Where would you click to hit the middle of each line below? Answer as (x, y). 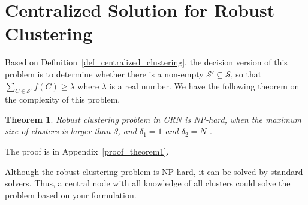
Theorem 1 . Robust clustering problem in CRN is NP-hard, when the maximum (153, 119)
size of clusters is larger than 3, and (71, 131)
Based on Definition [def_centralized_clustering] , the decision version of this (146, 62)
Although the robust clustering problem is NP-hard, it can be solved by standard (154, 171)
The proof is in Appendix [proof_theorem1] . (87, 151)
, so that (246, 73)
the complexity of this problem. (63, 99)
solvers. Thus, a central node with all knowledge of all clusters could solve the (148, 183)
